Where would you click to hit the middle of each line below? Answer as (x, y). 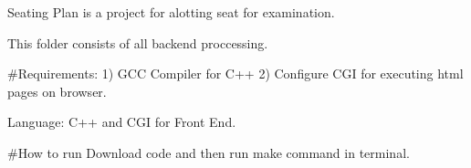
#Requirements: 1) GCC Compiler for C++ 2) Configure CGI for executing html (235, 73)
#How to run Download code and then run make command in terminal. (209, 152)
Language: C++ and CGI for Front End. (122, 122)
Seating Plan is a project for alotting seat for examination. (171, 12)
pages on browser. (57, 91)
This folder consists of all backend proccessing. (138, 42)
